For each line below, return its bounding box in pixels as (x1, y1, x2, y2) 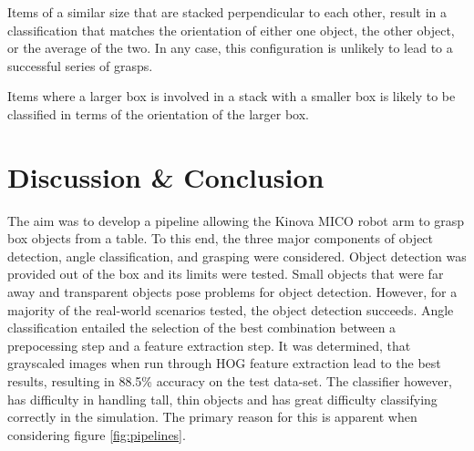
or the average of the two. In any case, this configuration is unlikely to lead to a (7, 38, 453, 57)
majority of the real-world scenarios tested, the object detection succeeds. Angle (7, 300, 454, 319)
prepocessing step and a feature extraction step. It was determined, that (7, 335, 411, 354)
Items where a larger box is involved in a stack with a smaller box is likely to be (7, 87, 456, 106)
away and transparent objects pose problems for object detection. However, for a (7, 282, 458, 302)
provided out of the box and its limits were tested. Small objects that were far (7, 264, 444, 283)
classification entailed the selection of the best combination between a (7, 318, 397, 337)
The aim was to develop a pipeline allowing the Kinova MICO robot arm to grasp (7, 210, 465, 230)
